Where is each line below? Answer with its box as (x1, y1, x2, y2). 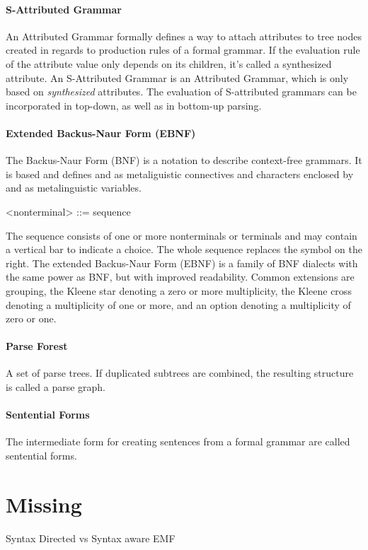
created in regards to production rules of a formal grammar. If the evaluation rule (6, 42, 360, 57)
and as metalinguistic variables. (6, 180, 142, 195)
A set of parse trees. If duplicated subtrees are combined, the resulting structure (6, 365, 354, 380)
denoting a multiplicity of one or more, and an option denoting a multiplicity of (6, 297, 351, 312)
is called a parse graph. (6, 380, 106, 394)
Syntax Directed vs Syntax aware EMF (6, 530, 176, 545)
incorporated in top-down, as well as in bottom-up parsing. (6, 98, 262, 112)
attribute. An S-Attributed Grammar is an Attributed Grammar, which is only (6, 70, 349, 85)
